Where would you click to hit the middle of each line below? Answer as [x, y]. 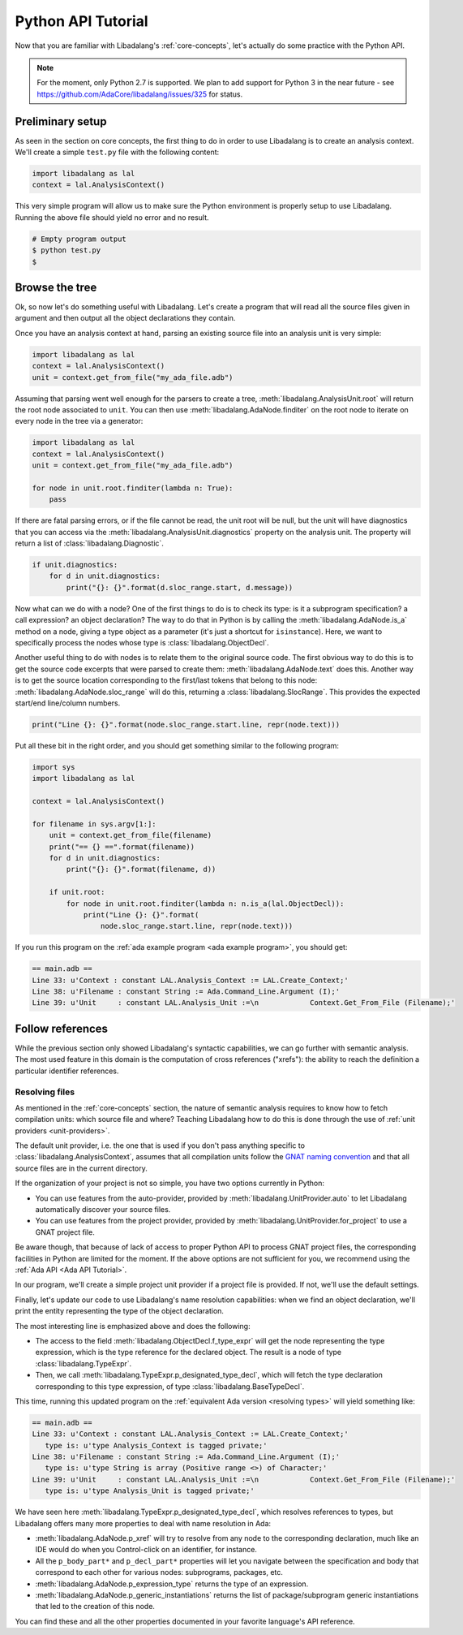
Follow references [62, 1028]
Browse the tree [56, 287]
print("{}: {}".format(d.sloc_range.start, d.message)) [180, 587]
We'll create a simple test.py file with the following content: [117, 152]
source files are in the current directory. [81, 1168]
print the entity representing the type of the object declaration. [120, 1311]
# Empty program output [79, 239]
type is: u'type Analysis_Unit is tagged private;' [150, 1491]
